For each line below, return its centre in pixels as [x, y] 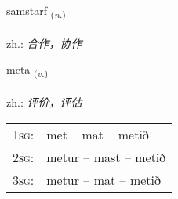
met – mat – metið [98, 134]
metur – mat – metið [104, 179]
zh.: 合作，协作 [44, 43]
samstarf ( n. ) [36, 11]
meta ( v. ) [27, 71]
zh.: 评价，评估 [44, 102]
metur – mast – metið [106, 157]
